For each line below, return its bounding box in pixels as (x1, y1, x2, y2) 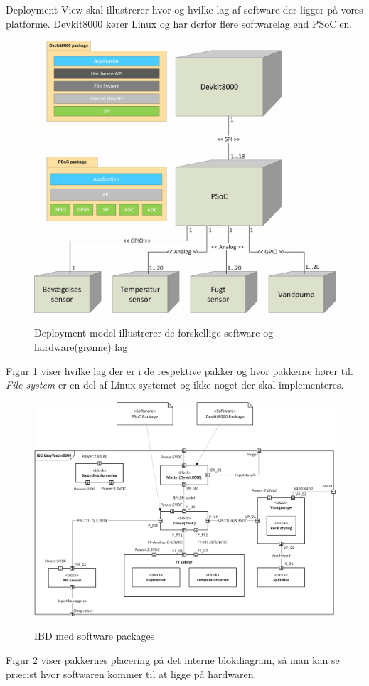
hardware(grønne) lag (34, 339, 128, 354)
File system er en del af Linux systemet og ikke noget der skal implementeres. (6, 377, 344, 392)
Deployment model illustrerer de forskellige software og (34, 325, 274, 340)
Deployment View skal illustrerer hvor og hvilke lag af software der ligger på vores (6, 2, 363, 16)
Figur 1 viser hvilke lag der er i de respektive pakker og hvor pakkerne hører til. (6, 363, 353, 378)
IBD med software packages (34, 628, 155, 643)
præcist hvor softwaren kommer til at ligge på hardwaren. (6, 666, 257, 681)
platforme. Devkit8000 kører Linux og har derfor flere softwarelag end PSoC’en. (6, 16, 353, 31)
